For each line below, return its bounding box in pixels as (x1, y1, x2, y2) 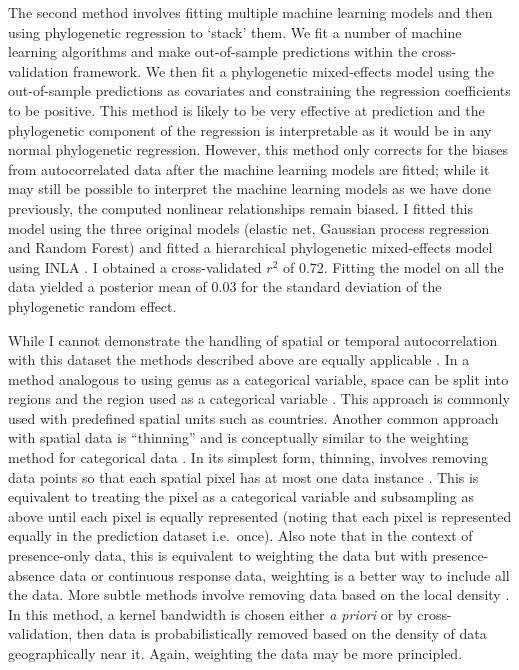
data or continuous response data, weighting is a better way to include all (59, 564, 510, 585)
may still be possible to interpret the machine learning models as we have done (8, 178, 492, 199)
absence (8, 564, 55, 585)
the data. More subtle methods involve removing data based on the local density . (8, 584, 510, 605)
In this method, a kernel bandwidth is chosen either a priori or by (8, 603, 413, 624)
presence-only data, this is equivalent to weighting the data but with (8, 545, 428, 566)
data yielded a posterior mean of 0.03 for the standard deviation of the (8, 276, 442, 297)
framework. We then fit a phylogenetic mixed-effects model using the (72, 60, 494, 81)
